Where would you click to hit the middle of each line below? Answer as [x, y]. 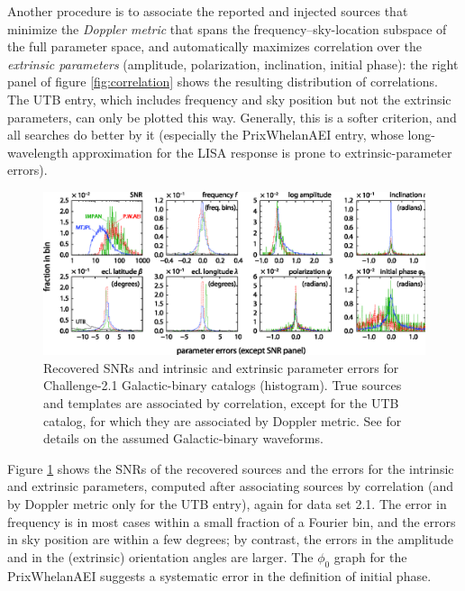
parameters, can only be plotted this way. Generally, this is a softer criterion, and [232, 117]
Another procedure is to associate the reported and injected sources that [208, 11]
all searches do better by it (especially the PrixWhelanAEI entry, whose [205, 135]
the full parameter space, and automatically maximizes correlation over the [214, 46]
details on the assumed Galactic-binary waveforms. [183, 438]
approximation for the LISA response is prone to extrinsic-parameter [262, 152]
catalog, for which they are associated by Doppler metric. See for [223, 420]
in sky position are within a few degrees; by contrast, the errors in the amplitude [230, 539]
